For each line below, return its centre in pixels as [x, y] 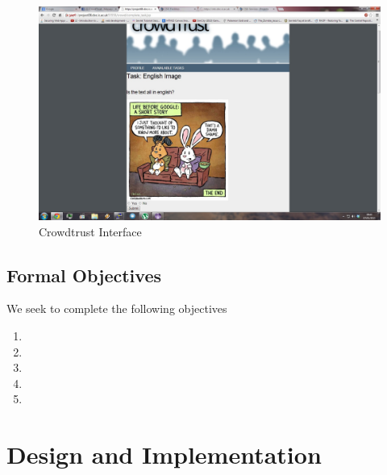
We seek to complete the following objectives [117, 308]
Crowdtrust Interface [90, 231]
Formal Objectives [84, 275]
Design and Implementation [164, 454]
